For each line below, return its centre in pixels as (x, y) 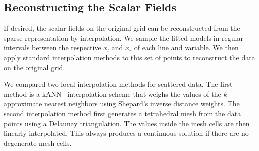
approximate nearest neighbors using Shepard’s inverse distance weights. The (122, 103)
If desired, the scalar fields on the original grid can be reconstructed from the (122, 28)
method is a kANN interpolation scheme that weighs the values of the (113, 93)
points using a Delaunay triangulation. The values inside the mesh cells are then (127, 123)
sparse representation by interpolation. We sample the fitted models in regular (124, 38)
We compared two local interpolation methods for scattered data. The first (118, 84)
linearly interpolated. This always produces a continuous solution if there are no (126, 133)
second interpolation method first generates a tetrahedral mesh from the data (123, 113)
